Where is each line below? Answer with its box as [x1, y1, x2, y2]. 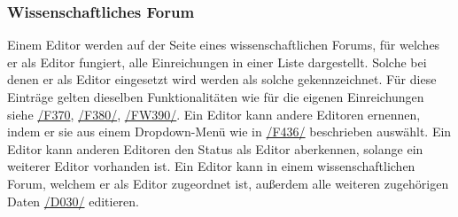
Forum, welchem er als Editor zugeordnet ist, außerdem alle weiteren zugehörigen [7, 174, 449, 192]
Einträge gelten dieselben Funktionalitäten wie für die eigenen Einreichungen [7, 88, 424, 105]
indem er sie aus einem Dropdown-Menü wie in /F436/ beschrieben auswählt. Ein [7, 122, 452, 141]
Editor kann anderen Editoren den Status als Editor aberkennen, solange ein [7, 139, 423, 158]
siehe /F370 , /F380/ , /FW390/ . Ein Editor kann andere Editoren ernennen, [7, 105, 421, 123]
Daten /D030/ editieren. [7, 191, 140, 210]
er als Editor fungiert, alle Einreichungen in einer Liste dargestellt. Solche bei [7, 52, 427, 71]
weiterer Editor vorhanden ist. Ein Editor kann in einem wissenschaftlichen [7, 157, 415, 175]
